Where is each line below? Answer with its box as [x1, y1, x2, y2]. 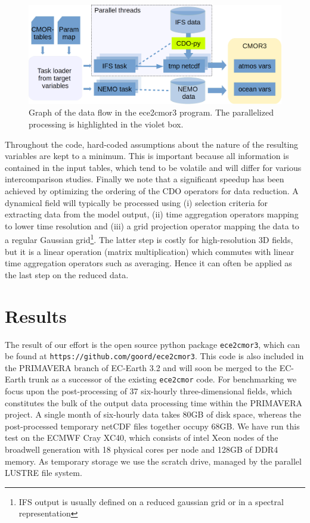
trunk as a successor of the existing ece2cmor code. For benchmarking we [28, 373, 297, 385]
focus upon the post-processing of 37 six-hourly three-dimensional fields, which [5, 385, 292, 397]
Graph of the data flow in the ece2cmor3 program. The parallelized [29, 106, 274, 119]
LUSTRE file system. [5, 466, 82, 479]
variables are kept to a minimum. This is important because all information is [5, 150, 289, 162]
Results [5, 303, 67, 328]
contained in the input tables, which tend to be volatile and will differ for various [5, 161, 302, 173]
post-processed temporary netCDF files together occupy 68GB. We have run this [5, 419, 300, 432]
